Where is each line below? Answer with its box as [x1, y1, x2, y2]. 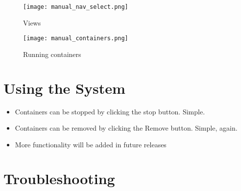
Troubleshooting [3, 168, 115, 188]
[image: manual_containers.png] [23, 35, 128, 42]
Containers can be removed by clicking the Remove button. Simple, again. [15, 123, 238, 133]
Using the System [3, 78, 125, 98]
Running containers [23, 49, 81, 59]
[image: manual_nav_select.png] [23, 3, 128, 10]
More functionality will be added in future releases [15, 139, 167, 149]
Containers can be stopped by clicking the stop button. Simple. [15, 106, 205, 116]
